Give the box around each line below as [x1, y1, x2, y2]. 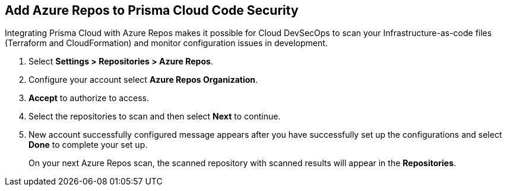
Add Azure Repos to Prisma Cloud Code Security [5, 3, 299, 18]
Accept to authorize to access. [28, 93, 150, 103]
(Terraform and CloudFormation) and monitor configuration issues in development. [5, 38, 328, 48]
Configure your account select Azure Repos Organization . [28, 75, 258, 85]
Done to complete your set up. [28, 140, 148, 150]
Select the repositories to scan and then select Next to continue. [28, 111, 281, 122]
